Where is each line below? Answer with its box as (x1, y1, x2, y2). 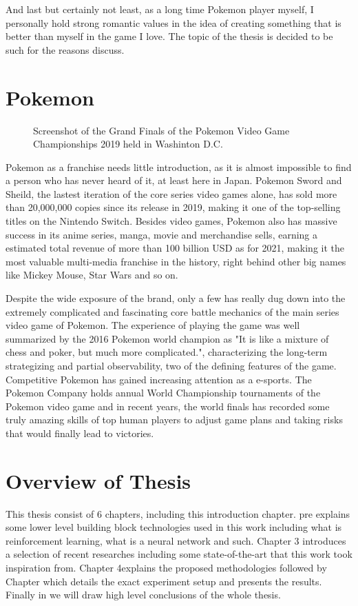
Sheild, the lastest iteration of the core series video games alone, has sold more (6, 186, 337, 201)
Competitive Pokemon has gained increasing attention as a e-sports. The (6, 372, 312, 386)
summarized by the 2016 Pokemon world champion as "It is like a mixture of (6, 331, 329, 345)
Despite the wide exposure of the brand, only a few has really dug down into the (6, 291, 346, 305)
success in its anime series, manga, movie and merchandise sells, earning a (6, 227, 318, 241)
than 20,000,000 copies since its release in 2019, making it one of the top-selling (6, 200, 341, 214)
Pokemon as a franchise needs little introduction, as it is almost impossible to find (6, 159, 352, 174)
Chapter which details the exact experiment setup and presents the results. (6, 574, 322, 588)
